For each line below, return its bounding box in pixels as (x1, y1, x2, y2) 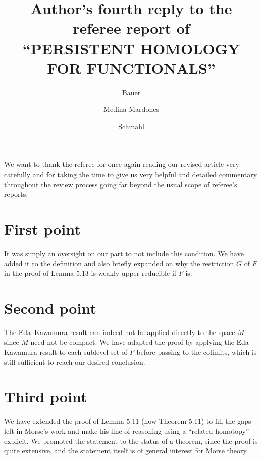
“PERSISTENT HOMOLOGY (22, 37, 240, 58)
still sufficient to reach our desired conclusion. (4, 356, 145, 367)
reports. (4, 189, 28, 199)
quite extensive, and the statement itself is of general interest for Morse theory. (4, 445, 248, 456)
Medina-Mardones (103, 104, 159, 114)
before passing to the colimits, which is (136, 347, 257, 357)
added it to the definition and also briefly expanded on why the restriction (4, 258, 234, 268)
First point (4, 219, 81, 239)
